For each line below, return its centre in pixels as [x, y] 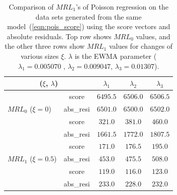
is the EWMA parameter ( [116, 56]
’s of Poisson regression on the [122, 7]
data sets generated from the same [88, 16]
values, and [153, 36]
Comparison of [31, 7]
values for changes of [141, 46]
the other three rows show [45, 46]
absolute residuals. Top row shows [59, 36]
